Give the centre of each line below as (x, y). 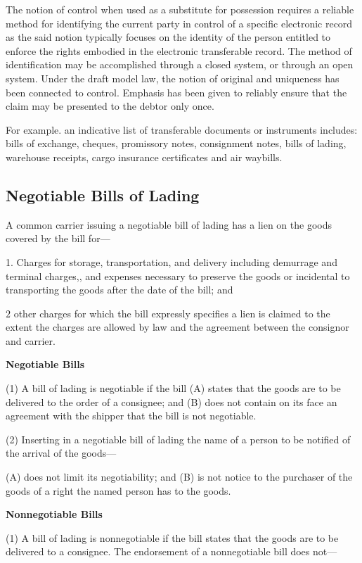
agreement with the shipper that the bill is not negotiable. (131, 416)
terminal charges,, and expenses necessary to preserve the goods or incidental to (178, 276)
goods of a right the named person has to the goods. (118, 490)
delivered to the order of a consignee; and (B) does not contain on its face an (172, 401)
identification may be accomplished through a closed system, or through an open (180, 64)
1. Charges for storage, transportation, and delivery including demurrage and (172, 261)
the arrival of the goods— (61, 453)
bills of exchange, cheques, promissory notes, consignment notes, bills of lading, (176, 143)
